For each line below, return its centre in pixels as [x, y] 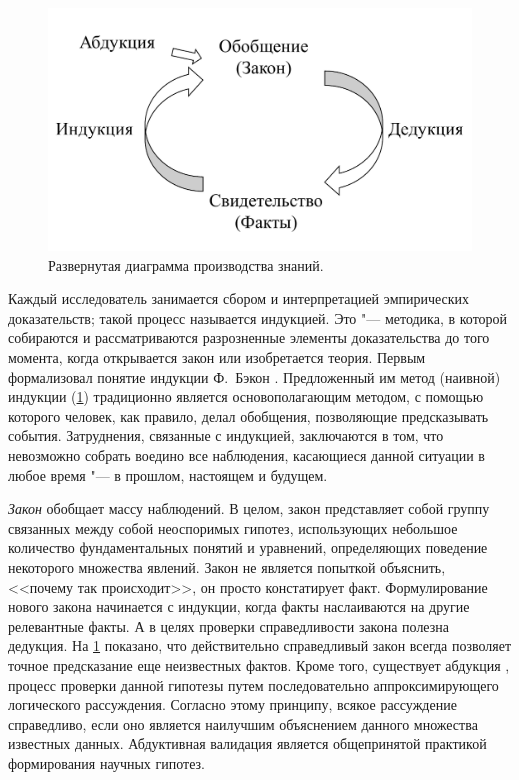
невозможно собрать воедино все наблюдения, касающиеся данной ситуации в [246, 454]
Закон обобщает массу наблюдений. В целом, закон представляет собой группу [249, 508]
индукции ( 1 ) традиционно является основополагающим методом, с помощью [246, 396]
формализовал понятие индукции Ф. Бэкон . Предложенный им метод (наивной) [254, 376]
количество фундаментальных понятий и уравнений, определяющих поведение [248, 547]
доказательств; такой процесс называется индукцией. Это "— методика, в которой [258, 317]
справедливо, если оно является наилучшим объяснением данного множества [243, 723]
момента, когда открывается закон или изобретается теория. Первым [217, 357]
